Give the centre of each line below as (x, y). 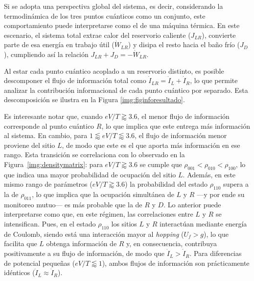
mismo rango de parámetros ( (48, 184)
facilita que (21, 243)
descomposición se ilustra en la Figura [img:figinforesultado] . (94, 99)
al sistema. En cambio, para (46, 135)
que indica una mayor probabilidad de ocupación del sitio (90, 174)
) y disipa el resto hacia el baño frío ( (184, 44)
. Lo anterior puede (192, 204)
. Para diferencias (216, 253)
